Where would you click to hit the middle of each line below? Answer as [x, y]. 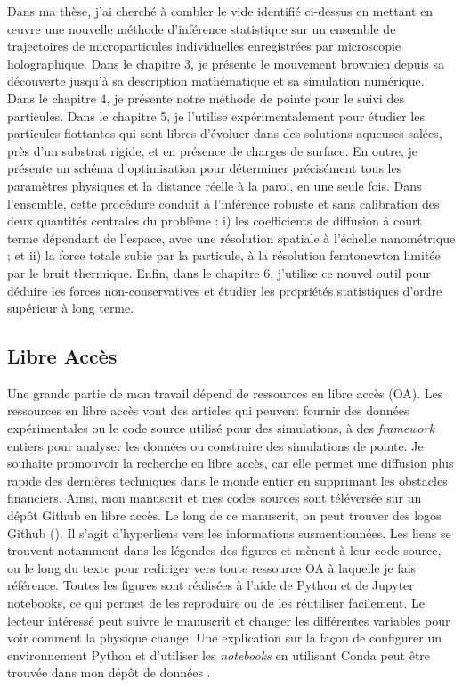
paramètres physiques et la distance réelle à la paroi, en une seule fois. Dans [215, 185]
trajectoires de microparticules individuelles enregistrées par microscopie [204, 46]
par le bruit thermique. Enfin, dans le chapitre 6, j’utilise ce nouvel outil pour [219, 272]
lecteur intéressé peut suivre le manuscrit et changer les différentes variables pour [229, 620]
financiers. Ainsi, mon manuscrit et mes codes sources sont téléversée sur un [215, 498]
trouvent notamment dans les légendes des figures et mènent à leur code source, [224, 550]
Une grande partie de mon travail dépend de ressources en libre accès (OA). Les [225, 393]
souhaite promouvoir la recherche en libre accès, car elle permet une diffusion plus [231, 463]
